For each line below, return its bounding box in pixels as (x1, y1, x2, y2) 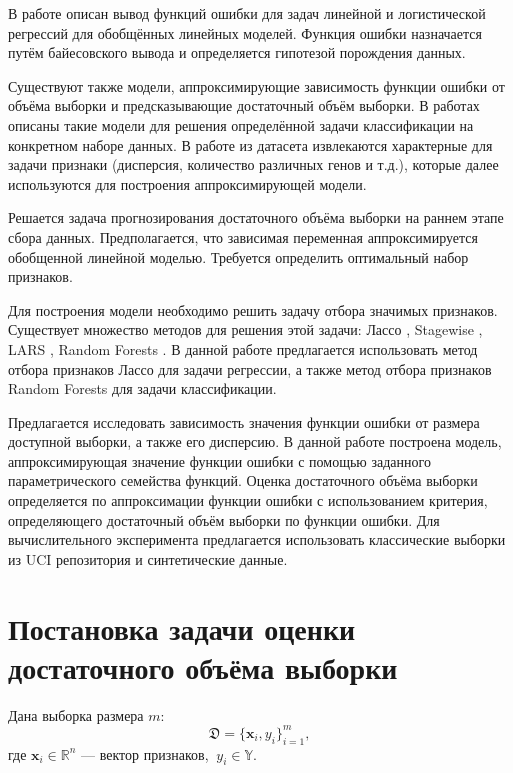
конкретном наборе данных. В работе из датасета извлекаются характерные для (8, 134, 493, 155)
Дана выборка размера (8, 704, 144, 725)
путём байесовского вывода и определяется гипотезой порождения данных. (8, 42, 466, 63)
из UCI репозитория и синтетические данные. (8, 548, 288, 569)
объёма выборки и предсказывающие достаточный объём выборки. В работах (8, 95, 480, 116)
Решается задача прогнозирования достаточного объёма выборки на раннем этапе (8, 207, 504, 228)
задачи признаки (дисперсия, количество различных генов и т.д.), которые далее (8, 154, 499, 175)
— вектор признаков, (81, 743, 209, 764)
